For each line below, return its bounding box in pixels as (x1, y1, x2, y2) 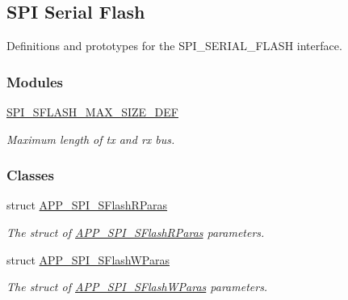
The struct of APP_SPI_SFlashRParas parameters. (6, 224, 265, 241)
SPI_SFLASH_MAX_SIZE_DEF (6, 104, 178, 120)
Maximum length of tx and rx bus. (6, 130, 175, 147)
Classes (6, 165, 54, 185)
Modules (6, 71, 63, 91)
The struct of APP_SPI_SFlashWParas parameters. (6, 278, 268, 295)
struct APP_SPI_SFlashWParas (6, 251, 170, 268)
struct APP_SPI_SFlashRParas (6, 196, 168, 213)
